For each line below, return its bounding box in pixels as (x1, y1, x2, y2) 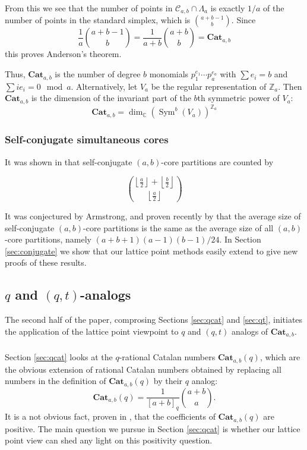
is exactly (210, 2, 245, 14)
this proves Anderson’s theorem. (5, 48, 122, 60)
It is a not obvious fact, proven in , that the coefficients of (5, 410, 216, 423)
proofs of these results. (5, 256, 87, 269)
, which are (259, 351, 300, 363)
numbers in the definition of (5, 375, 106, 387)
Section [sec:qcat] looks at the (5, 351, 113, 363)
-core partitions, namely (5, 233, 91, 246)
